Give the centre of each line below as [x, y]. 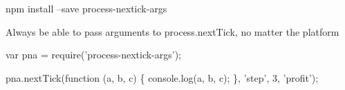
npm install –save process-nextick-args [86, 8]
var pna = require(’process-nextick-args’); [93, 55]
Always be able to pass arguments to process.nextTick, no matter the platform [172, 31]
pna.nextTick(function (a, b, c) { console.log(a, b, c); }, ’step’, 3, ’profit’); [162, 77]
